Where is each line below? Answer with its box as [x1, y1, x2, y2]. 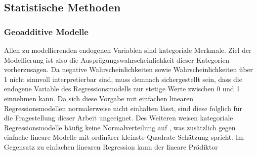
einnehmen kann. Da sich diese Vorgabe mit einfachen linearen [4, 93, 194, 103]
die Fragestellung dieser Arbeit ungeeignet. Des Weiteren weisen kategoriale [4, 113, 233, 123]
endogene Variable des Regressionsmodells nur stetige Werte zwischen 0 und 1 [4, 83, 240, 94]
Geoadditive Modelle [4, 25, 88, 38]
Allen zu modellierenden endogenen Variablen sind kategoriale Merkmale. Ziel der [4, 45, 252, 55]
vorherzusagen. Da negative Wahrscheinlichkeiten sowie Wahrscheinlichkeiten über [4, 64, 253, 75]
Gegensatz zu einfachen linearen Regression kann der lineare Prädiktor [4, 141, 218, 152]
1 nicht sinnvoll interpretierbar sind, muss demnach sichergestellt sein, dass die [4, 74, 242, 84]
